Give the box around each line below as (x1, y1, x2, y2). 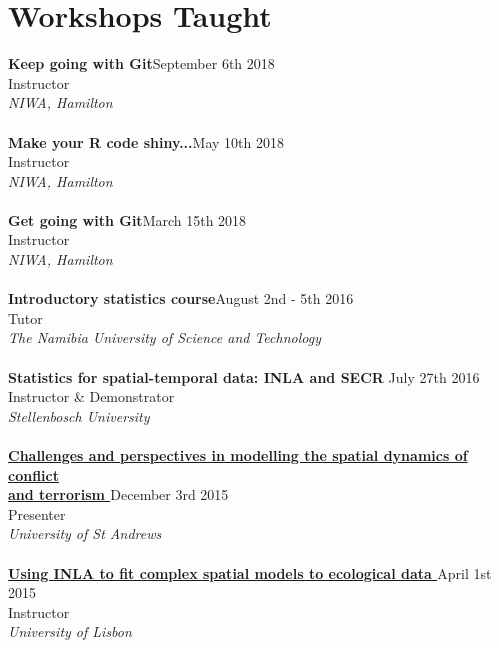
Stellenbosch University (8, 405, 150, 426)
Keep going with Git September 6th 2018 (8, 53, 275, 74)
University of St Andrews (8, 523, 162, 544)
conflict (8, 464, 59, 485)
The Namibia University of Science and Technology (8, 327, 321, 348)
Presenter (8, 503, 66, 524)
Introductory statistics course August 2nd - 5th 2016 (8, 288, 354, 309)
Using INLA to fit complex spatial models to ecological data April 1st (8, 562, 492, 583)
